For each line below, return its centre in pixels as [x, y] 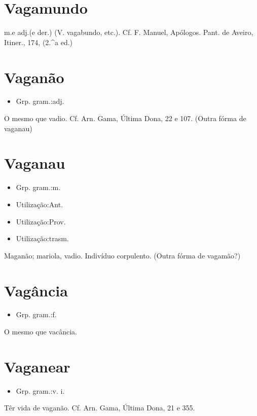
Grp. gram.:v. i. [40, 390]
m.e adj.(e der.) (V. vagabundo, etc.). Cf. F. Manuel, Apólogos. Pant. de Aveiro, [129, 32]
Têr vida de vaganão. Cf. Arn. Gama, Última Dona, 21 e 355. [100, 408]
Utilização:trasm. [42, 238]
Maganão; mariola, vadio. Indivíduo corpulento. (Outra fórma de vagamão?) [122, 255]
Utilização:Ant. [39, 204]
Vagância [36, 290]
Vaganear [37, 366]
